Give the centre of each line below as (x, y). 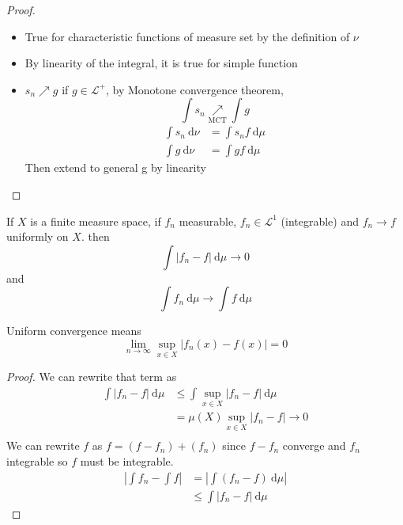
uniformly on (38, 236)
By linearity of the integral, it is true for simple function (161, 63)
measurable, (208, 221)
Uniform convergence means (74, 331)
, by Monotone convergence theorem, (194, 89)
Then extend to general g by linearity (115, 167)
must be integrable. (127, 460)
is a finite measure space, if (96, 221)
